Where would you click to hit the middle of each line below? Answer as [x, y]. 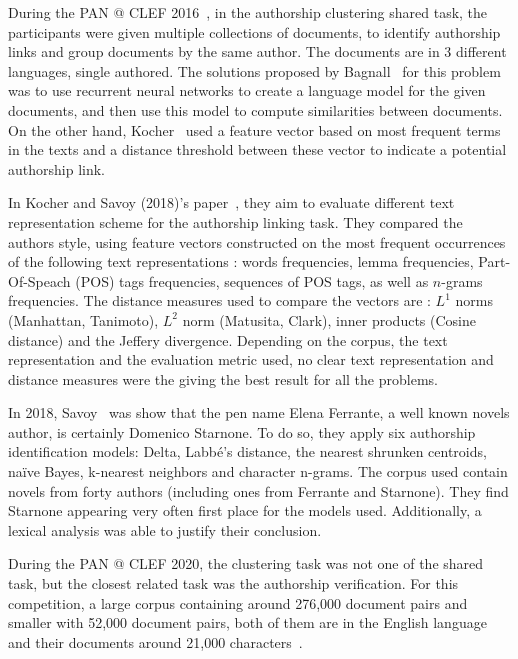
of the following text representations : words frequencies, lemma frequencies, [241, 261]
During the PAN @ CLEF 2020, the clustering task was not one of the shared [246, 563]
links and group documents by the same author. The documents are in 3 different [257, 51]
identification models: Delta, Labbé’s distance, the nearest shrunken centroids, [247, 451]
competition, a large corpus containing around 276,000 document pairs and [238, 602]
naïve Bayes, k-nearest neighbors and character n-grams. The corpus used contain [258, 471]
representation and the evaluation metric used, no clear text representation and [251, 359]
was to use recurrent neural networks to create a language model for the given [247, 90]
